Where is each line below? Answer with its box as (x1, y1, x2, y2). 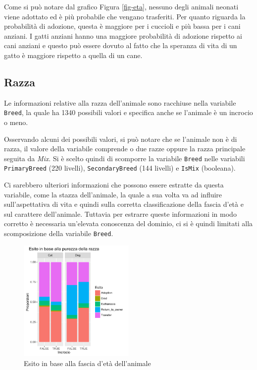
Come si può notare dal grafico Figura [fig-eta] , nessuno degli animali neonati (4, 1, 239, 11)
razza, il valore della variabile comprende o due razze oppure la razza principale (4, 143, 246, 154)
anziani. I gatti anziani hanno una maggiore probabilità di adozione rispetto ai (4, 30, 242, 41)
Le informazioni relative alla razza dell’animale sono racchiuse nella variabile (4, 97, 236, 108)
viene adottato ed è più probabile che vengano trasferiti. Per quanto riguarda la (4, 11, 246, 21)
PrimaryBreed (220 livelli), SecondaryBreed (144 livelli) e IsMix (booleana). (4, 163, 236, 173)
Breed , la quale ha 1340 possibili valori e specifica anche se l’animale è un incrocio (4, 107, 253, 118)
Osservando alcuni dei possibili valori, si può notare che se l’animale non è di (4, 133, 237, 144)
